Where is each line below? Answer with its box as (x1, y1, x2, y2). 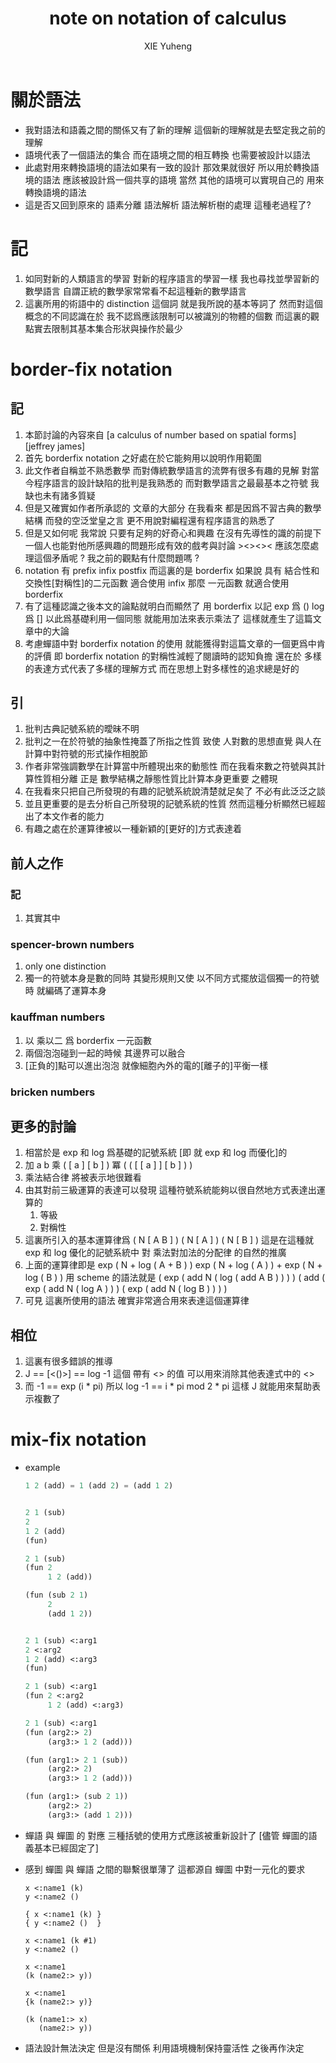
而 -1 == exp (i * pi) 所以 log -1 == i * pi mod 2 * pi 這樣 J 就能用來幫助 (24, 1380, 312, 1392)
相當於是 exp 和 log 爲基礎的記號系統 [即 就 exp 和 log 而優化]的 (24, 1147, 288, 1159)
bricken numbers (10, 1085, 96, 1099)
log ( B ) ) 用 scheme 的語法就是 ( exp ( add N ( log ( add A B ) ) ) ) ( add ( (24, 1272, 326, 1284)
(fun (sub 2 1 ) (24, 1590, 89, 1601)
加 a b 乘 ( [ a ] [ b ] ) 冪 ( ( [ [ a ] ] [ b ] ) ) (24, 1159, 193, 1171)
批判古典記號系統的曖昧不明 (24, 723, 140, 735)
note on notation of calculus (49, 7, 287, 30)
